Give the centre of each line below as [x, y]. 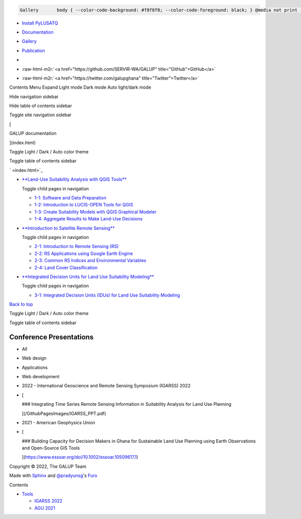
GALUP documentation [33, 133]
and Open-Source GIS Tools [51, 448]
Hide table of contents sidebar [41, 106]
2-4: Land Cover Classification [66, 268]
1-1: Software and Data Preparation [70, 198]
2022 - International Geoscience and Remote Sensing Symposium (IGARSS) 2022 [106, 386]
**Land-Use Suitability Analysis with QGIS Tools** [74, 179]
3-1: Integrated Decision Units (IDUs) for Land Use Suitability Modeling [107, 295]
